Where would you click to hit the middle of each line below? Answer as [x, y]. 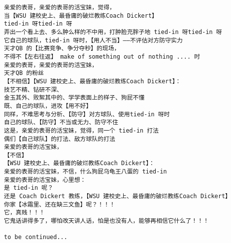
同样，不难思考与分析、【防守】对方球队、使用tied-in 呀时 [87, 114]
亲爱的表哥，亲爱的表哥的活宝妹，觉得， [60, 7]
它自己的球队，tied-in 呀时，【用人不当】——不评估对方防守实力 [93, 40]
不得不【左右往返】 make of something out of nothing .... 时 [102, 56]
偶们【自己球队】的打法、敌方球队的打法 [60, 139]
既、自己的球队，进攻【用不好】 [48, 106]
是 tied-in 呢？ [29, 188]
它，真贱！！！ [25, 213]
